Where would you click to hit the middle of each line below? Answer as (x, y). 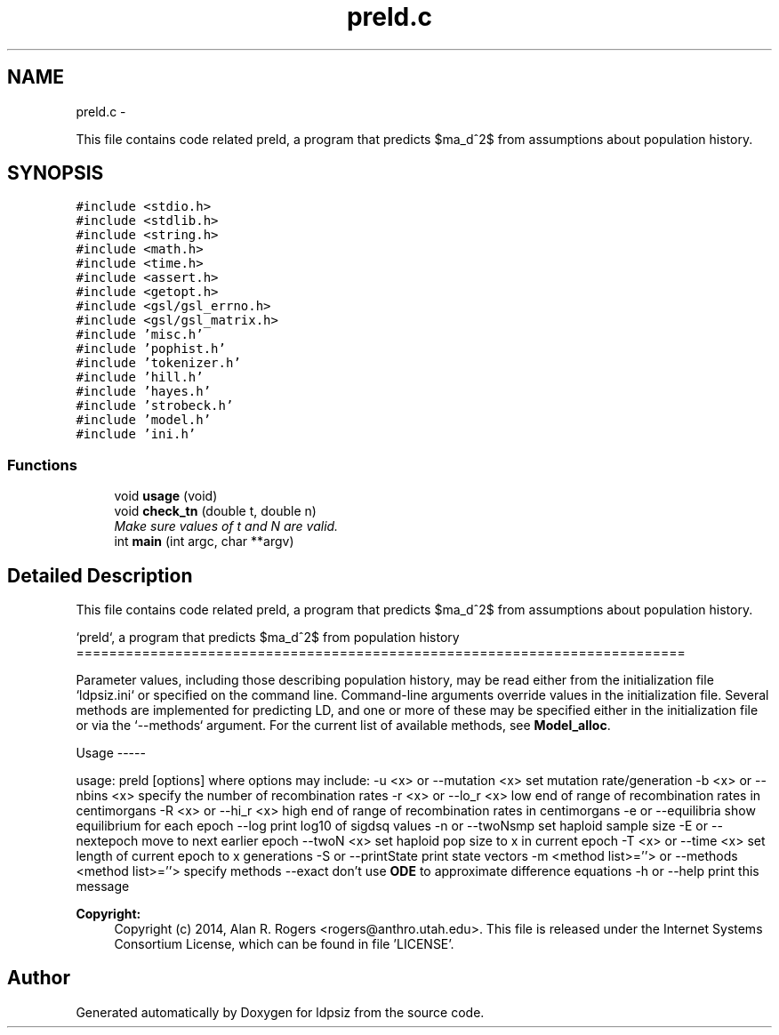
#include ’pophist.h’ (151, 349)
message (103, 887)
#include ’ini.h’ (136, 434)
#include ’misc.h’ (140, 335)
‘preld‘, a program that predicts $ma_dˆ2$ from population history (268, 638)
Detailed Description (100, 575)
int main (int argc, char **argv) (204, 542)
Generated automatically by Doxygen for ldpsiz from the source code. (280, 1012)
